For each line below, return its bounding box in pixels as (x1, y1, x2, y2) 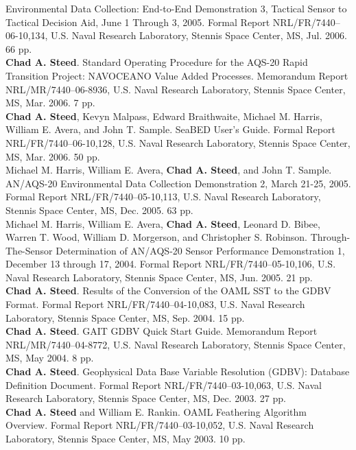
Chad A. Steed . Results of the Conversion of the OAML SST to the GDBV (5, 283, 331, 298)
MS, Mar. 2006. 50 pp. (5, 149, 100, 163)
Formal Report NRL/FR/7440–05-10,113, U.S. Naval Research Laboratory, (5, 189, 321, 204)
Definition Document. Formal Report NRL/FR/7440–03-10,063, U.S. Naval (5, 377, 322, 392)
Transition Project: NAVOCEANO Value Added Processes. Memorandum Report (5, 68, 348, 82)
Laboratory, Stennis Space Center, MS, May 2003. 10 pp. (5, 431, 246, 445)
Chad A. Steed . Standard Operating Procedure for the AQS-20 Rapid (5, 55, 308, 69)
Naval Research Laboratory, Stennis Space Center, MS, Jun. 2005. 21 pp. (5, 270, 313, 284)
